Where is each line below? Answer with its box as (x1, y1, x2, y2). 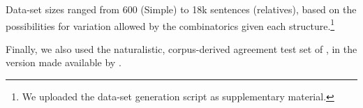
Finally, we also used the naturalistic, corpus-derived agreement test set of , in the (6, 41, 357, 56)
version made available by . (6, 55, 121, 70)
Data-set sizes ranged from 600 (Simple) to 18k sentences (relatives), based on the (6, 2, 357, 16)
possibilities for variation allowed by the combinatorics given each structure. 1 (6, 16, 335, 33)
